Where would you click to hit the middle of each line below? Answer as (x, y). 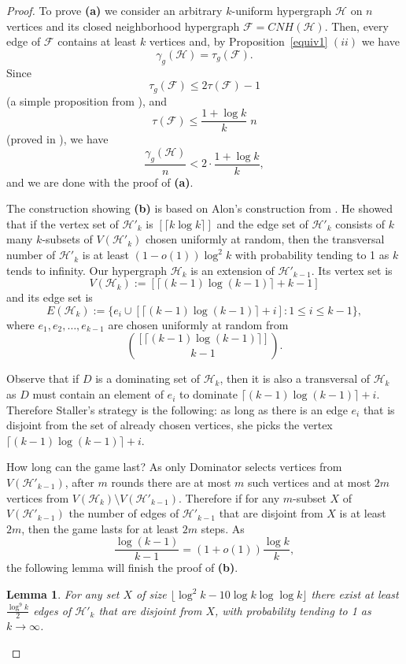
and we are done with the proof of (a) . (100, 182)
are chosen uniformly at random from (198, 324)
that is (379, 409)
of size (151, 594)
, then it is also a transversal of (295, 378)
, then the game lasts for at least (100, 528)
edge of (24, 41)
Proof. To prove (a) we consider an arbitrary (114, 10)
